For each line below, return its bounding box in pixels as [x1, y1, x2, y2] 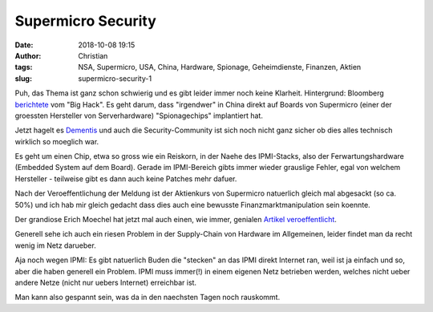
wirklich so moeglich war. [14, 136, 99, 146]
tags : [14, 63, 33, 72]
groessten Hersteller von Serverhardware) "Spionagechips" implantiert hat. [14, 111, 264, 120]
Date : [14, 40, 34, 50]
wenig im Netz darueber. [14, 241, 96, 250]
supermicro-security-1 [78, 73, 152, 83]
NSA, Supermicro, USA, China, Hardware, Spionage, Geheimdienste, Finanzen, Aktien [78, 63, 362, 72]
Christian [78, 51, 108, 60]
